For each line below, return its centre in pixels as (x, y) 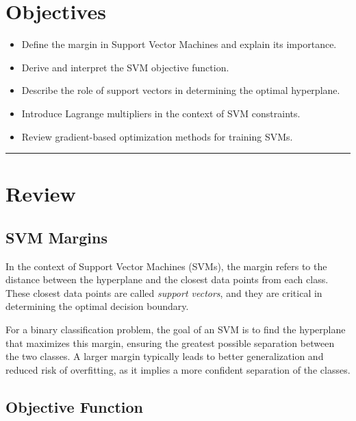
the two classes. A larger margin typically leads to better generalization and (165, 356)
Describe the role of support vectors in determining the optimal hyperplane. (181, 90)
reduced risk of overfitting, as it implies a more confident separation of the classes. (178, 369)
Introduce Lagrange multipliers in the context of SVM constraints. (161, 113)
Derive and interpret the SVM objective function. (125, 67)
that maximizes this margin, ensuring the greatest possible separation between (170, 342)
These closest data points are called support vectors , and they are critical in (164, 292)
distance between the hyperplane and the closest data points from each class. (167, 279)
